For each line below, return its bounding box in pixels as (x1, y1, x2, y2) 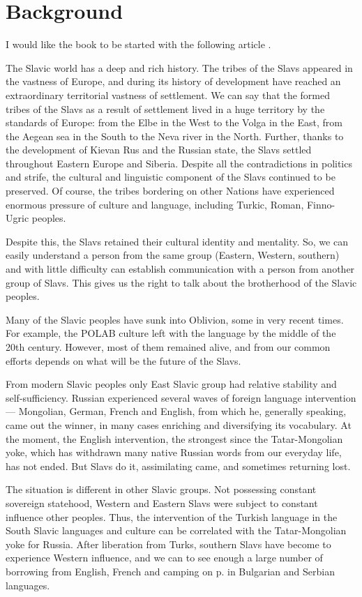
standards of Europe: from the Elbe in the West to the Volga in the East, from (6, 115, 342, 130)
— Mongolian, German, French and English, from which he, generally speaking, (6, 404, 347, 418)
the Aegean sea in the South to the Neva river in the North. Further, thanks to (6, 128, 344, 143)
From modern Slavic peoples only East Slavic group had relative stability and (6, 377, 337, 391)
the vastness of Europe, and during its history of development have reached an (6, 74, 341, 89)
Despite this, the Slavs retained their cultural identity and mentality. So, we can (6, 234, 348, 248)
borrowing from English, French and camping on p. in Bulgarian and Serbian (6, 564, 335, 578)
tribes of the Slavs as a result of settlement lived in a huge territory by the (6, 101, 325, 116)
